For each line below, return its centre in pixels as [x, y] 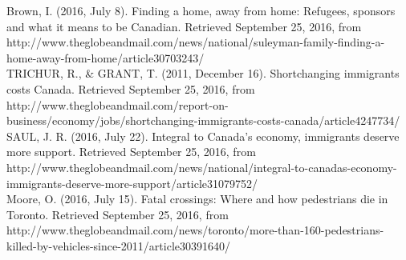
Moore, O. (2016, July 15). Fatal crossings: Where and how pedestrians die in [197, 199]
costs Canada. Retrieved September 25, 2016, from [131, 88]
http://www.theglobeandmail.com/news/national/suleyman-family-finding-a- [196, 42]
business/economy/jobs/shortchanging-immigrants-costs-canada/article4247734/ [203, 120]
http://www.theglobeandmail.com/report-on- [118, 104]
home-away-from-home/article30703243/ [106, 57]
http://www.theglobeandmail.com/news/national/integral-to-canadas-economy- [202, 167]
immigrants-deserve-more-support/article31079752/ [132, 183]
